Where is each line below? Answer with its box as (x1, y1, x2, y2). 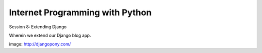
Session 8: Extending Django (9, 24, 67, 30)
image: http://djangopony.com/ (9, 41, 71, 47)
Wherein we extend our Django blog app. (9, 32, 91, 38)
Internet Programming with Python (9, 7, 152, 18)
